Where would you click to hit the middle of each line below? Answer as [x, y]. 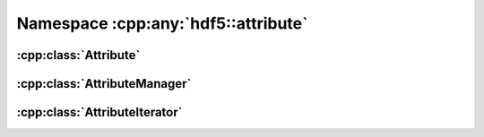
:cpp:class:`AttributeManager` [104, 84]
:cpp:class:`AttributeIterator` [99, 112]
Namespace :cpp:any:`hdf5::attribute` [162, 23]
